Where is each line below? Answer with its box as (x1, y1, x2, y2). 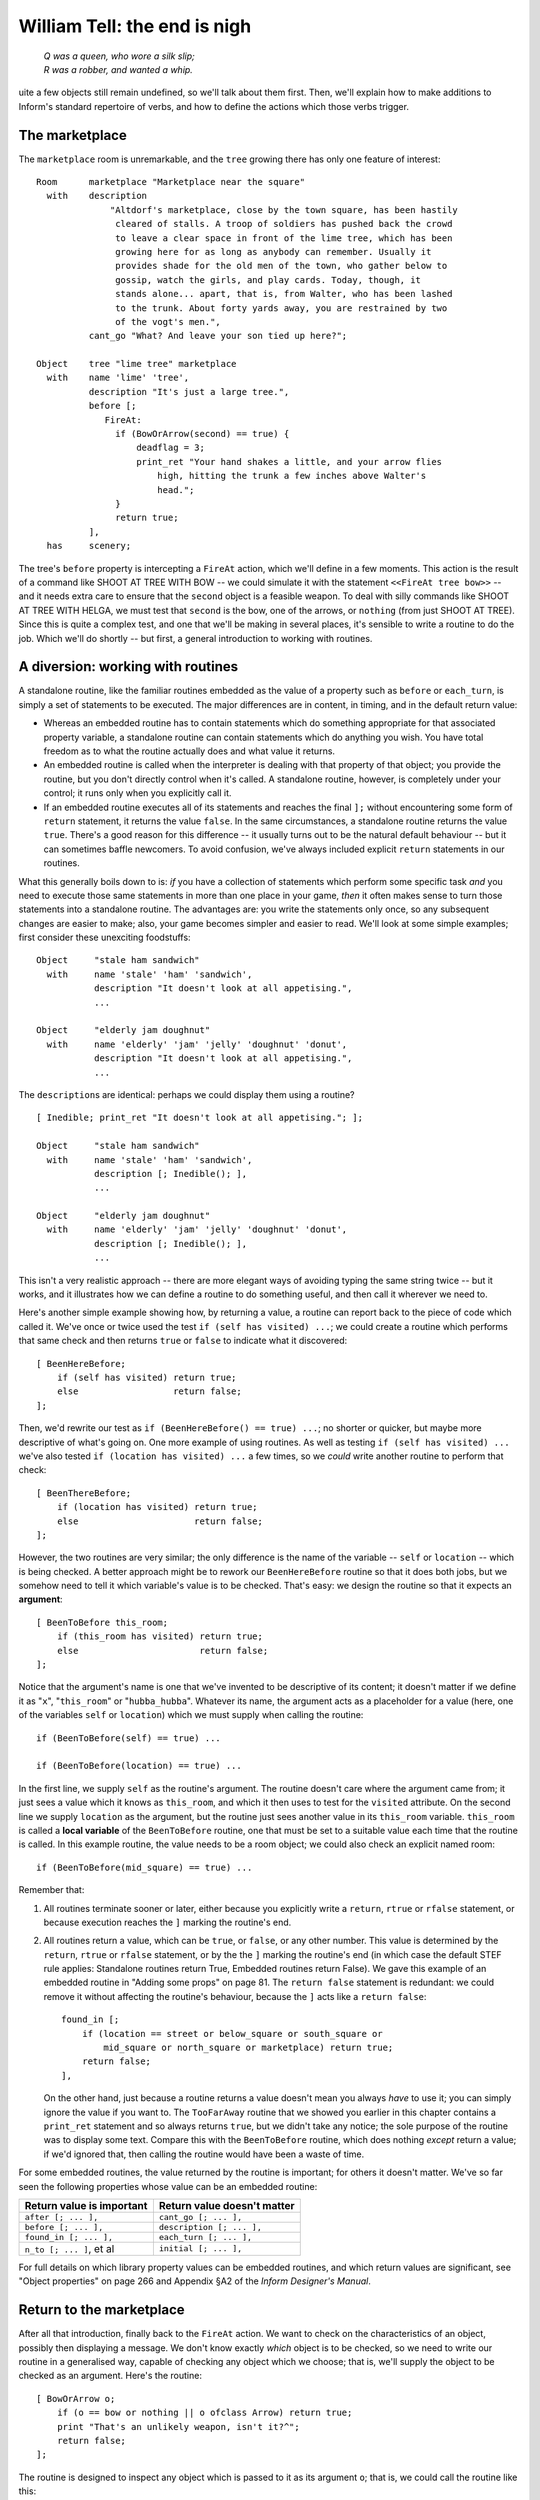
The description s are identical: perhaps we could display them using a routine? (18, 1088, 355, 1100)
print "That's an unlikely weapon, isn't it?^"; (56, 2421, 300, 2432)
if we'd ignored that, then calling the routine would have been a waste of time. (43, 2148, 365, 2160)
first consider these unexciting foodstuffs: (18, 931, 191, 944)
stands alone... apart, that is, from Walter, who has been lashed (115, 288, 453, 300)
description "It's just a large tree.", (88, 386, 290, 397)
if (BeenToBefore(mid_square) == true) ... (36, 1861, 253, 1873)
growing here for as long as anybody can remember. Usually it (115, 246, 432, 257)
